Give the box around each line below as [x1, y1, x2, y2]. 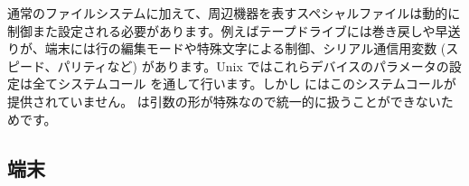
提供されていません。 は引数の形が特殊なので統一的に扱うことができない [7, 91, 441, 110]
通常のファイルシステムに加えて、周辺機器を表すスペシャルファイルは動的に [7, 4, 461, 22]
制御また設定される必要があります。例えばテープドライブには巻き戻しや [7, 21, 436, 40]
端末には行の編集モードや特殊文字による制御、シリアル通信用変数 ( [44, 39, 446, 58]
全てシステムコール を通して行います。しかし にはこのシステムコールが [32, 74, 456, 93]
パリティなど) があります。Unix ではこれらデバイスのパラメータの [57, 56, 449, 75]
